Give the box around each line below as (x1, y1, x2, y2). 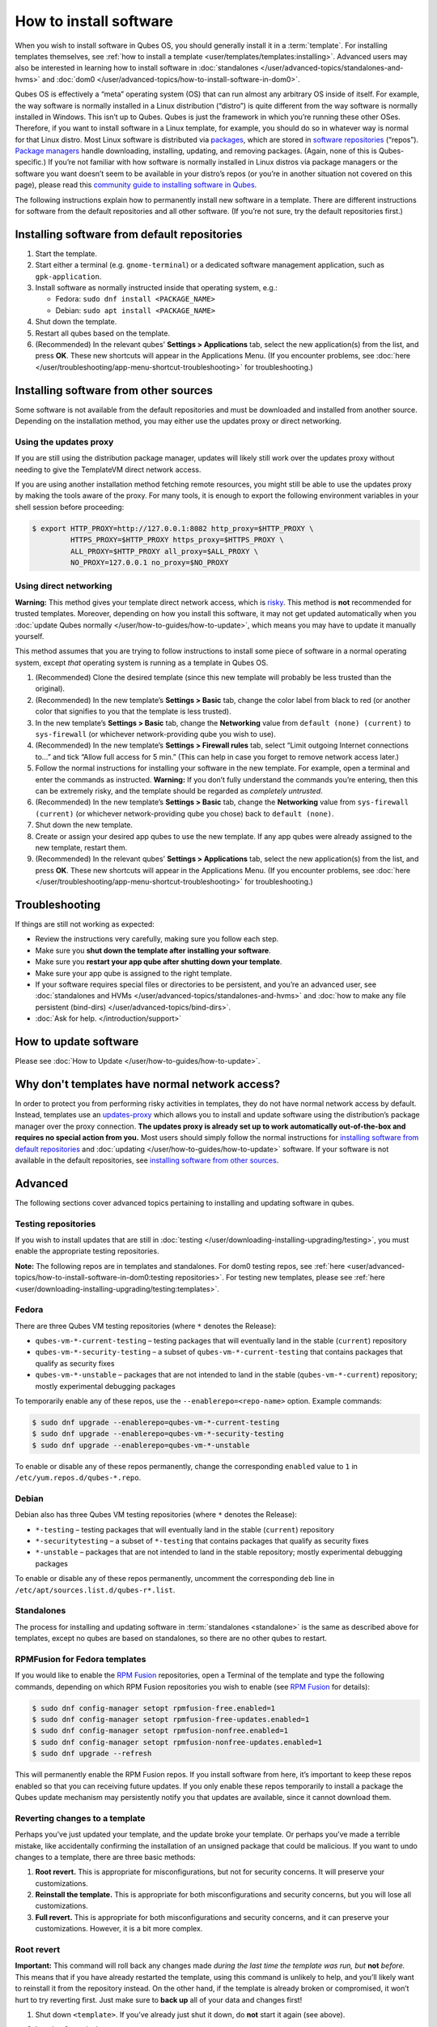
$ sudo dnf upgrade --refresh (32, 1749, 152, 1759)
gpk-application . (35, 272, 102, 281)
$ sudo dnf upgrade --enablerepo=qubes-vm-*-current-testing (32, 1417, 280, 1427)
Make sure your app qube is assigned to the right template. (35, 968, 232, 978)
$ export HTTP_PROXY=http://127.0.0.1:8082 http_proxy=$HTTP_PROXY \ (32, 524, 314, 533)
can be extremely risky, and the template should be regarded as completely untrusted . (35, 786, 323, 795)
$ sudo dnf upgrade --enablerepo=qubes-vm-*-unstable (32, 1440, 250, 1450)
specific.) (15, 157, 47, 167)
